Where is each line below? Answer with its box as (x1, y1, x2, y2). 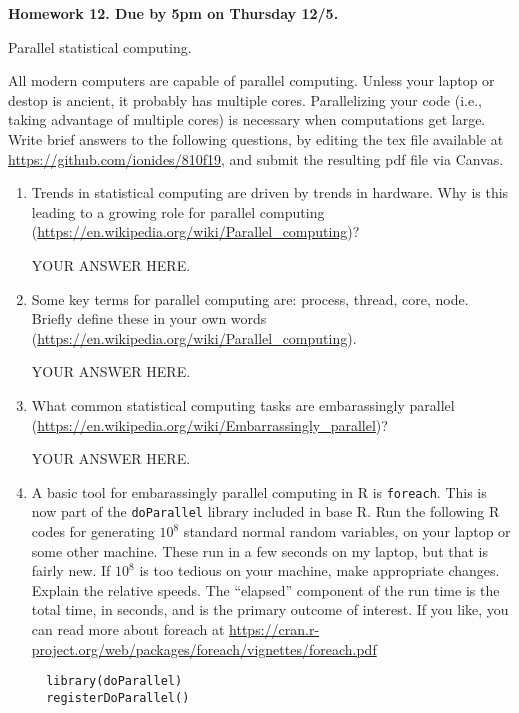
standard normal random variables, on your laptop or (183, 521, 511, 541)
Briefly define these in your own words (31, 308, 267, 329)
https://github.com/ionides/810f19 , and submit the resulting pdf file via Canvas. (8, 148, 504, 169)
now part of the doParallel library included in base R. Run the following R (31, 501, 500, 522)
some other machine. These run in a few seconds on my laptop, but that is (31, 540, 488, 561)
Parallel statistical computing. (8, 36, 192, 57)
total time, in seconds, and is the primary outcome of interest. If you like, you (31, 599, 509, 620)
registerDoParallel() (46, 690, 190, 705)
